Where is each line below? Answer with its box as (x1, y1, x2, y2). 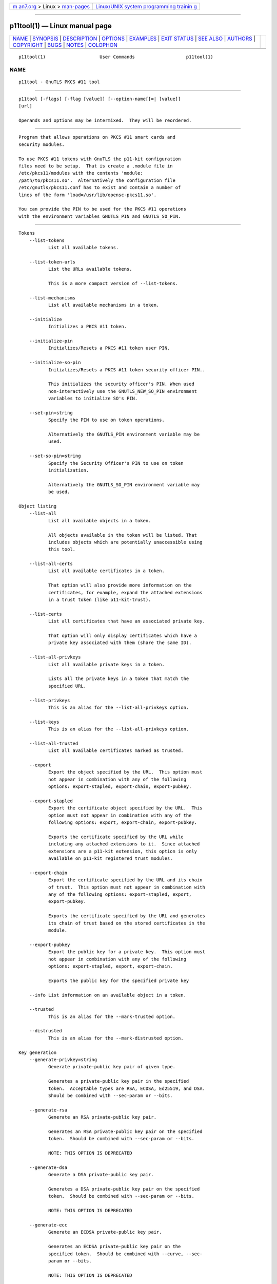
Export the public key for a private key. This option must (48, 949, 205, 955)
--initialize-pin (29, 338, 73, 344)
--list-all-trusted (29, 740, 78, 746)
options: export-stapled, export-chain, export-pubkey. (48, 784, 192, 789)
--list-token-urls (29, 259, 76, 265)
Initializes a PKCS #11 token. (48, 324, 127, 330)
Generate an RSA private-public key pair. (48, 1115, 156, 1120)
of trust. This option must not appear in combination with (48, 884, 205, 890)
